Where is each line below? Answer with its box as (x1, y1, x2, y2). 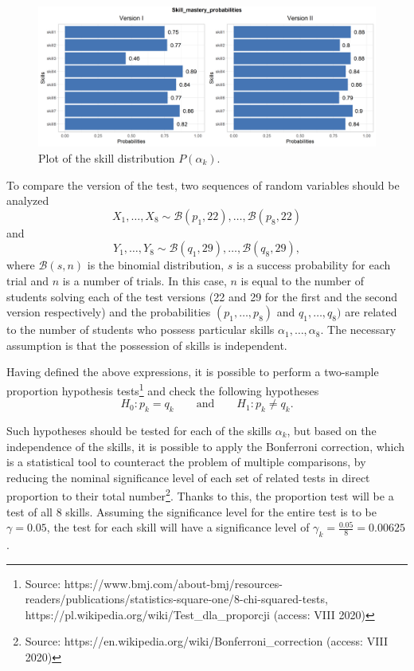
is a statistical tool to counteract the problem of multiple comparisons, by (6, 453, 366, 470)
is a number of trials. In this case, (62, 272, 227, 288)
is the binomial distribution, (87, 257, 225, 273)
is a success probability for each (236, 257, 391, 273)
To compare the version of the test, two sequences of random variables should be (6, 176, 400, 193)
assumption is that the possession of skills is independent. (6, 336, 287, 353)
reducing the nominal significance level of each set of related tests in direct (6, 469, 370, 485)
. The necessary (320, 321, 396, 338)
